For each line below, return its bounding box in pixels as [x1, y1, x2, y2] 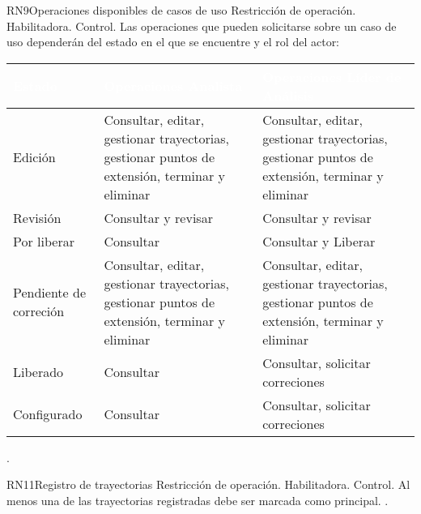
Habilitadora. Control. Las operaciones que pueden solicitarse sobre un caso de [6, 17, 397, 34]
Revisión [13, 208, 62, 227]
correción [13, 302, 65, 321]
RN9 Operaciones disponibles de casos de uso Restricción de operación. [6, 2, 356, 18]
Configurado [13, 405, 83, 424]
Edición [13, 147, 56, 166]
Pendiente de [13, 283, 87, 302]
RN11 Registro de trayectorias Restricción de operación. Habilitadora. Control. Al [6, 476, 410, 493]
